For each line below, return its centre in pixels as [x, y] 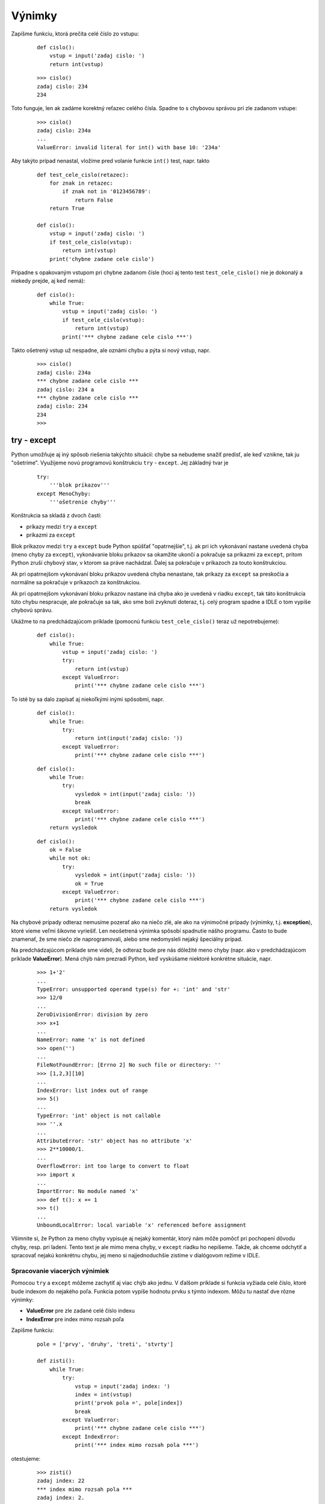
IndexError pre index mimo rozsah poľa [75, 1319]
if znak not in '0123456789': [107, 192]
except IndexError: [91, 1437]
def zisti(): [56, 1361]
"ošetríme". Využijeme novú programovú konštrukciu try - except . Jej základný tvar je [120, 463]
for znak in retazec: [81, 183]
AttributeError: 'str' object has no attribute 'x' [115, 1141]
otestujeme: [26, 1458]
